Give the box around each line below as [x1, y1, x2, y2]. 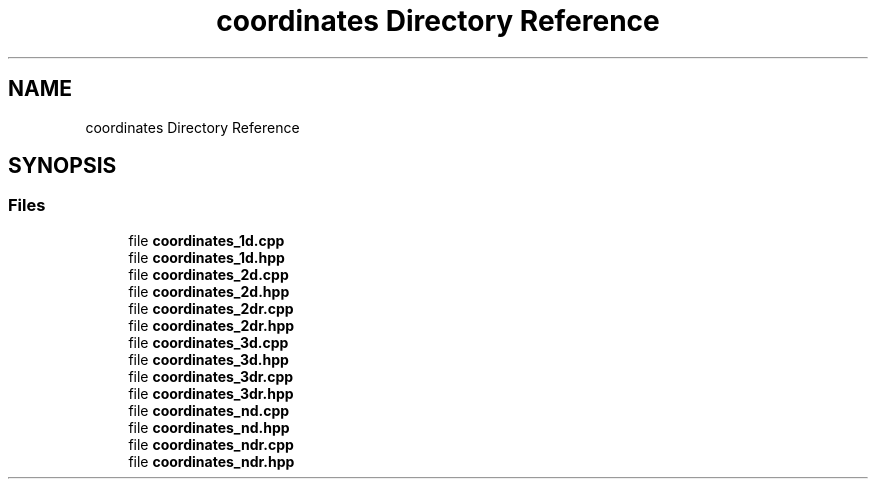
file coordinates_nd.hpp [128, 418, 290, 436]
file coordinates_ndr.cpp [128, 435, 294, 453]
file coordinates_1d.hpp [128, 248, 285, 266]
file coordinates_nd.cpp [128, 401, 290, 419]
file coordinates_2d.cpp [128, 265, 289, 283]
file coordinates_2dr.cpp [128, 299, 294, 317]
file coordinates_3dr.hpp [128, 384, 294, 402]
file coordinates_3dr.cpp [128, 367, 294, 385]
